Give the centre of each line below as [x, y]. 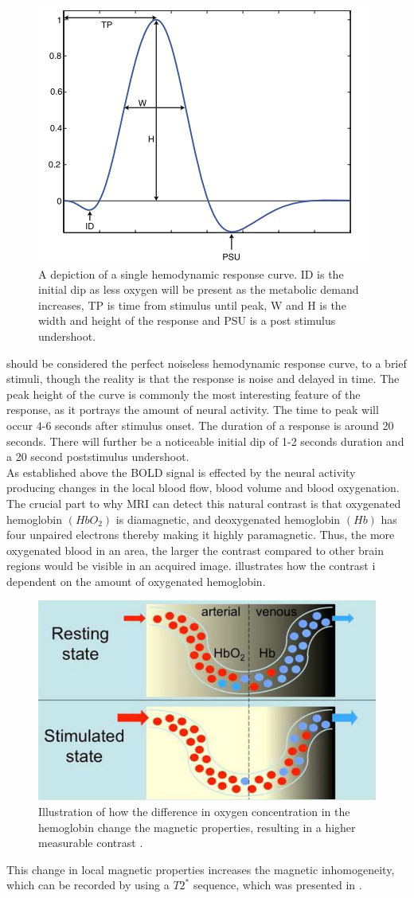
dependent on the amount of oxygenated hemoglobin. [136, 581]
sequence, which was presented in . [277, 885]
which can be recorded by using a [88, 885]
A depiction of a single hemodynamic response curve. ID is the [191, 273]
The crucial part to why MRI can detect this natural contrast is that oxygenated [204, 503]
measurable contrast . [91, 843]
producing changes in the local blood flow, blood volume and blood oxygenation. [203, 488]
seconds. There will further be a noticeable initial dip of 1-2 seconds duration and [205, 441]
